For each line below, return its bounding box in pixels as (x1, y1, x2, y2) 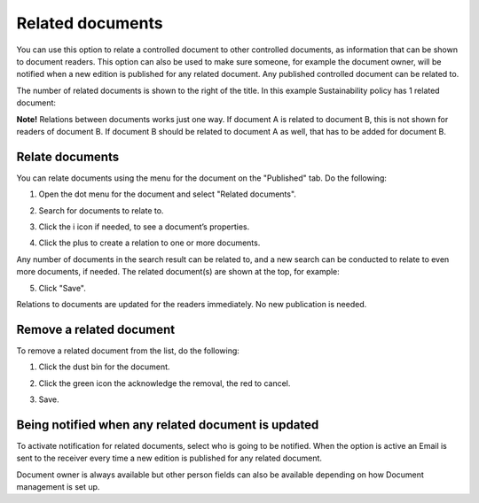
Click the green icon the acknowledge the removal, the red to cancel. (38, 377, 291, 389)
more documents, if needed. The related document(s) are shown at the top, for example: (16, 267, 341, 277)
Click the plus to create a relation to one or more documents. (38, 237, 261, 248)
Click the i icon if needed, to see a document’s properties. (38, 221, 250, 232)
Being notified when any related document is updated (16, 417, 319, 432)
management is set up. (16, 482, 100, 492)
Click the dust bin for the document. (38, 361, 170, 372)
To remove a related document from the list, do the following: (16, 345, 239, 356)
